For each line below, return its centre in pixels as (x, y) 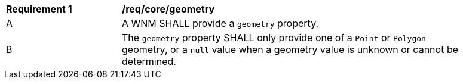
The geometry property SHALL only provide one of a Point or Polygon (274, 38)
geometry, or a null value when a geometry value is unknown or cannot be (290, 49)
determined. (149, 61)
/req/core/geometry (168, 9)
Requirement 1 (39, 9)
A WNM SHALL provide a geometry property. (220, 23)
